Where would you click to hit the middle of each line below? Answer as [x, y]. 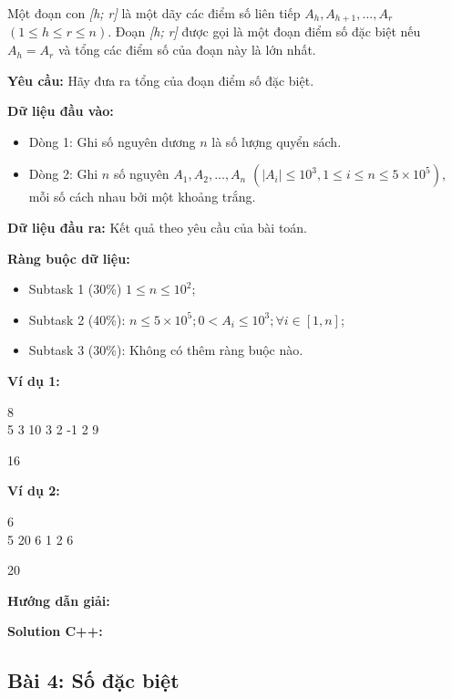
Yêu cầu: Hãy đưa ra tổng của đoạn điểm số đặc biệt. [161, 80]
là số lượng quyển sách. [277, 141]
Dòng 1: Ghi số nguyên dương [112, 141]
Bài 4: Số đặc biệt [93, 680]
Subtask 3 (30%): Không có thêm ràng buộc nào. [166, 350]
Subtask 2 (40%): [77, 319]
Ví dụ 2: [34, 490]
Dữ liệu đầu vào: [61, 111]
